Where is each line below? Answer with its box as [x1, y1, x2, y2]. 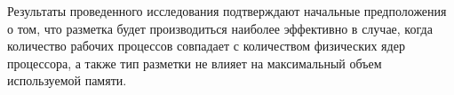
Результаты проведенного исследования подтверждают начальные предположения [7, 2, 447, 20]
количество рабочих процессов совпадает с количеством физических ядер [7, 36, 405, 55]
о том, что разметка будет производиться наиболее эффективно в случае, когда [7, 19, 433, 37]
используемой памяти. [7, 71, 127, 90]
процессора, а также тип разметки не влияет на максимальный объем [7, 53, 382, 72]
